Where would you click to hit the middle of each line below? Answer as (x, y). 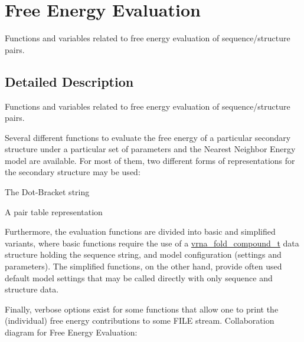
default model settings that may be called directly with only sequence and (139, 277)
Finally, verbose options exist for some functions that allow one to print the (142, 309)
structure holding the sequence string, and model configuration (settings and (143, 254)
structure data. (32, 289)
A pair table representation (54, 211)
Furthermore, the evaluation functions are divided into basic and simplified (140, 231)
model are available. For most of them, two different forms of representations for (150, 160)
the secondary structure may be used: (73, 172)
